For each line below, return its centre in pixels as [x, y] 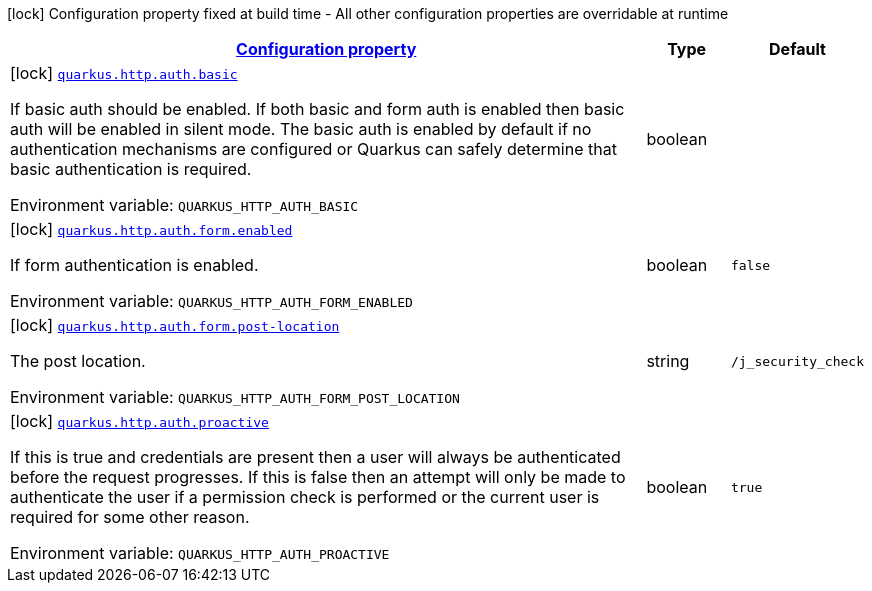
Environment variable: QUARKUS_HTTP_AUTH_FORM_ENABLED [211, 301]
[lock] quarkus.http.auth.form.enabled [151, 229]
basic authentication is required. [131, 169]
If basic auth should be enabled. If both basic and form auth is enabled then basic [317, 109]
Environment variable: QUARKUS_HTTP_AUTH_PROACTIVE [200, 553]
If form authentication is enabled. [134, 265]
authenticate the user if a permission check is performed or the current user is [305, 497]
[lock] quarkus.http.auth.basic [124, 73]
